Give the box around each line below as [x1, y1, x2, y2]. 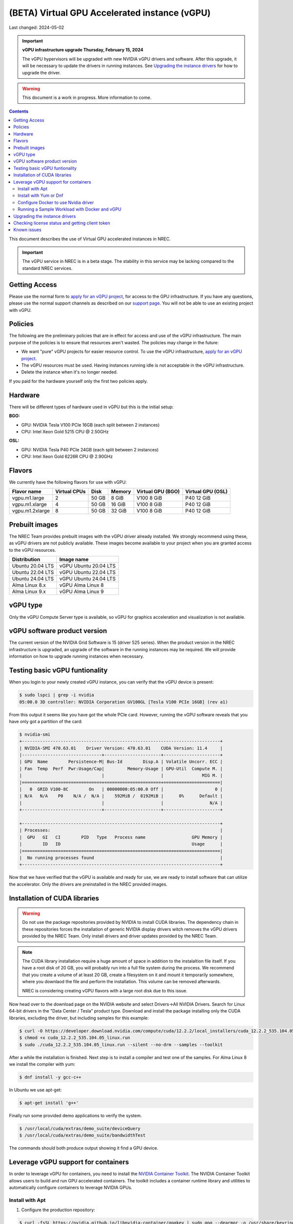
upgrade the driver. [22, 70, 61, 75]
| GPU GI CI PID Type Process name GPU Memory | [19, 834, 223, 840]
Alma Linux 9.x [12, 588, 46, 595]
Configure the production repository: [21, 1207, 95, 1213]
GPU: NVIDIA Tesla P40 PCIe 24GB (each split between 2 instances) [21, 447, 159, 452]
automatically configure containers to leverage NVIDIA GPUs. [9, 1184, 132, 1190]
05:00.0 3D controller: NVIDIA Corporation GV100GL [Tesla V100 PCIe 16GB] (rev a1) [19, 699, 228, 705]
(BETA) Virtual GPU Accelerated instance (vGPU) [9, 7, 211, 18]
